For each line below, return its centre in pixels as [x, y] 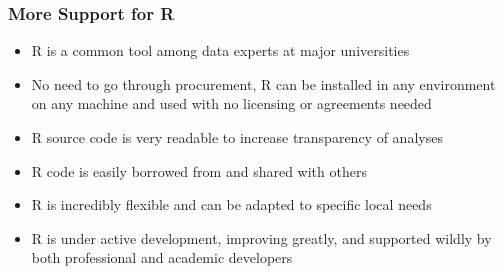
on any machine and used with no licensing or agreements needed [231, 103]
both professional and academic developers [162, 257]
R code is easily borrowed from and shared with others [199, 170]
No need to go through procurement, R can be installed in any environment [263, 83]
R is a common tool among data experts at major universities [220, 50]
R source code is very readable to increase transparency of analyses [237, 137]
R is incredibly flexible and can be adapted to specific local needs [231, 204]
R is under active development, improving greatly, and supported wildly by [261, 237]
